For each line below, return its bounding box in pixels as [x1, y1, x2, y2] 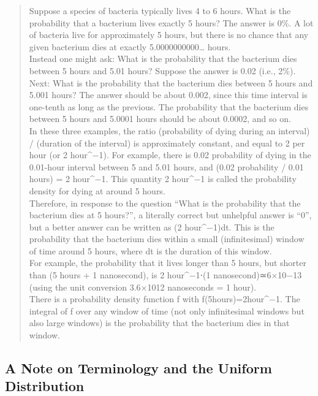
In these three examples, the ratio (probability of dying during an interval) [29, 124, 310, 137]
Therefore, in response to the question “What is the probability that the [29, 196, 301, 209]
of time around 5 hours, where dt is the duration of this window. [29, 244, 272, 257]
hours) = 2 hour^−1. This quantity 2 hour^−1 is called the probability [29, 172, 297, 185]
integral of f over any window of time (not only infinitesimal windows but [29, 304, 305, 317]
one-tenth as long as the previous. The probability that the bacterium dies [29, 100, 309, 113]
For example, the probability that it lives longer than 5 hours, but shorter [29, 256, 307, 269]
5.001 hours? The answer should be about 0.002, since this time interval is [29, 88, 308, 101]
